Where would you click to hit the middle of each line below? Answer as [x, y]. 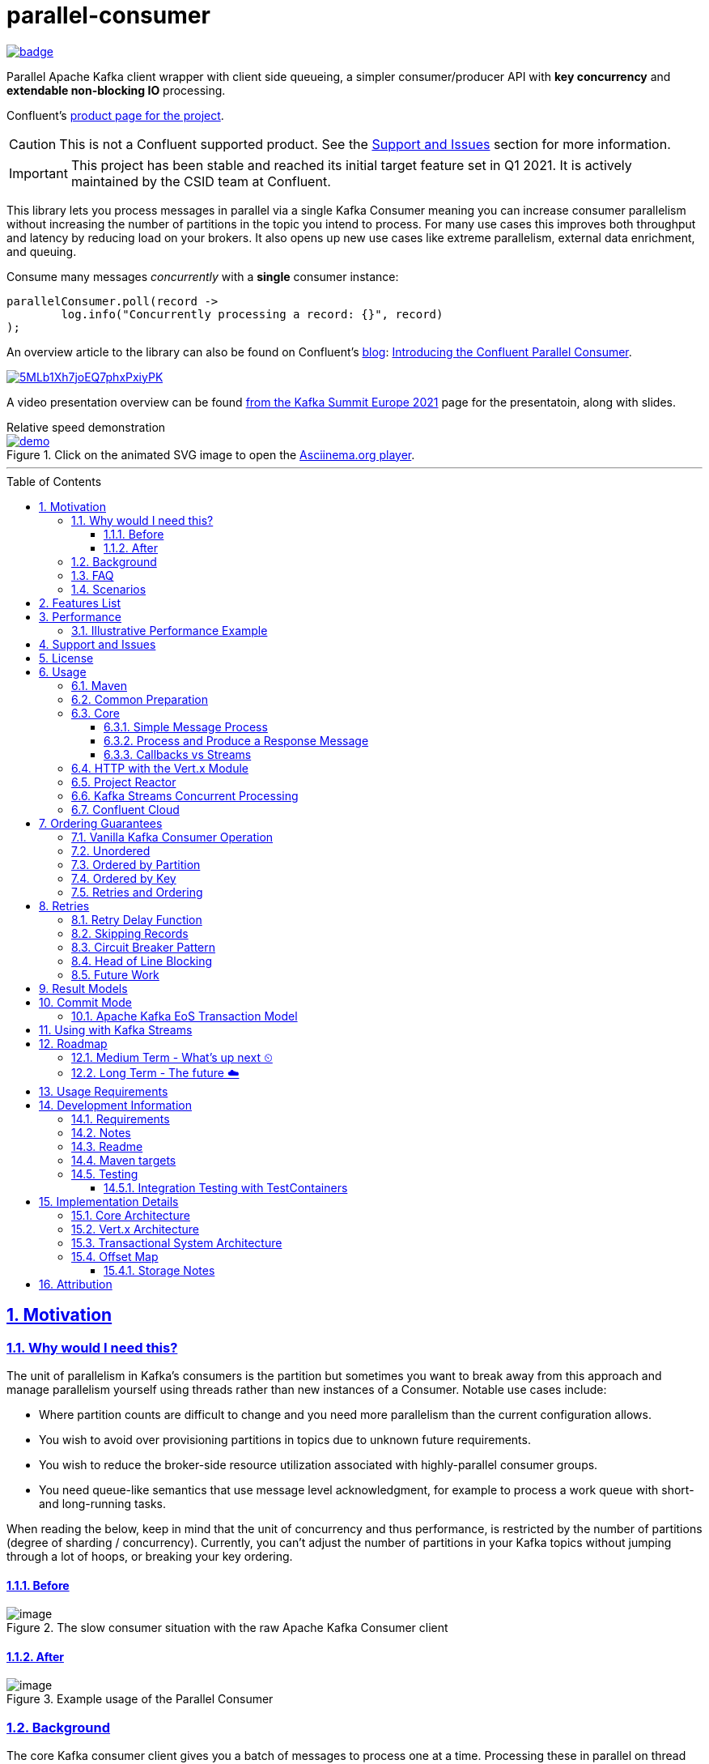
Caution [33, 144]
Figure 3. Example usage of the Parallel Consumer [140, 1699]
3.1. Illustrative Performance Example [170, 630]
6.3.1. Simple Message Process [186, 726]
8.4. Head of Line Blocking [142, 961]
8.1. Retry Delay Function [137, 919]
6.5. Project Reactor [124, 782]
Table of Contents [54, 481]
